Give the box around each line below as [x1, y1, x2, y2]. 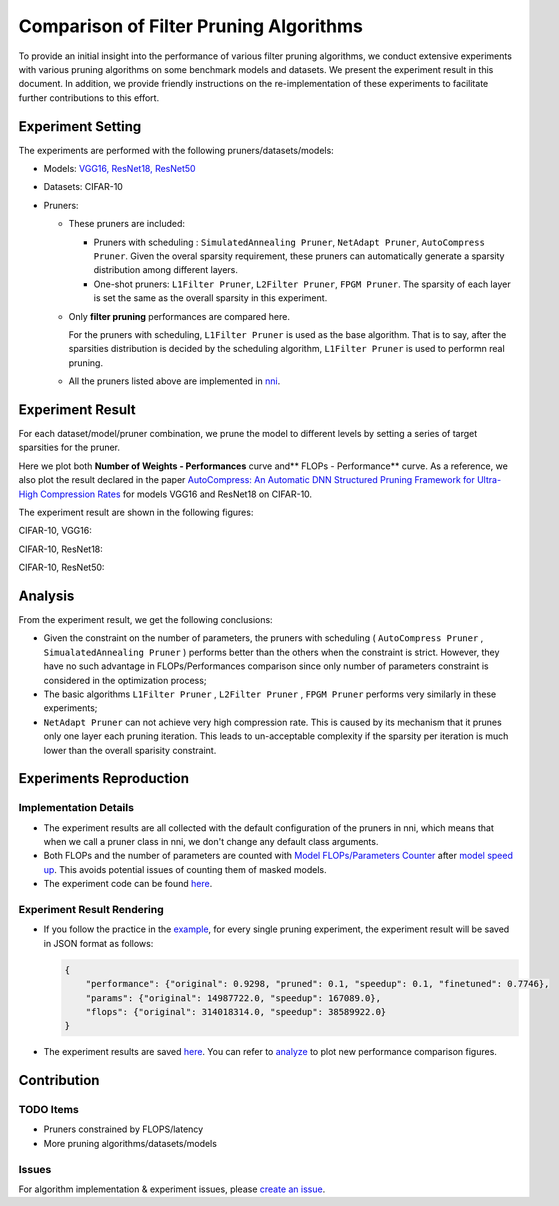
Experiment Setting [18, 118, 142, 135]
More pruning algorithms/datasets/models [43, 1137, 217, 1149]
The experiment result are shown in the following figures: [18, 506, 254, 518]
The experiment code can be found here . [43, 878, 213, 890]
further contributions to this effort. [18, 91, 160, 104]
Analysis [18, 587, 75, 604]
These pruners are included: [68, 218, 185, 230]
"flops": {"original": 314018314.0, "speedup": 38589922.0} [85, 1006, 387, 1017]
